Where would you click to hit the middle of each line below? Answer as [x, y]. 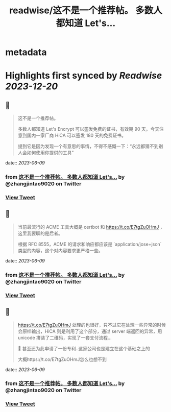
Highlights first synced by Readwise [84, 76]
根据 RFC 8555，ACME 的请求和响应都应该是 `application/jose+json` [90, 244]
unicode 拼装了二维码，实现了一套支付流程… [65, 337]
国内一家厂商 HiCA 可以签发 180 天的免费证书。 [77, 135]
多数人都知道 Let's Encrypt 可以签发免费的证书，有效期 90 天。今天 [89, 129]
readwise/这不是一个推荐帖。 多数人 [86, 10]
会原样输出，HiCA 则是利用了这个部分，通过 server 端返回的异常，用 [90, 331]
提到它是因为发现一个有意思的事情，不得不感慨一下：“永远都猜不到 [88, 147]
